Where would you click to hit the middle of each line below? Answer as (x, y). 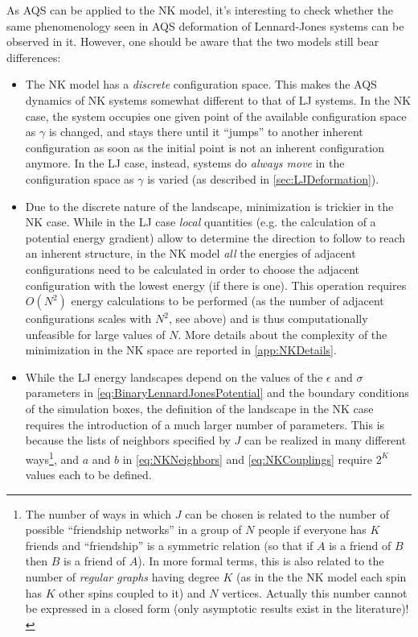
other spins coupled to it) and (132, 592)
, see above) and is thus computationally (268, 318)
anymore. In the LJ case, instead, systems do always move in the (185, 163)
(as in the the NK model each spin (322, 577)
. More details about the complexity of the (283, 334)
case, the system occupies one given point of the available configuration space (216, 116)
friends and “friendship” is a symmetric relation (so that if (169, 545)
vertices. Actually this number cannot (315, 592)
